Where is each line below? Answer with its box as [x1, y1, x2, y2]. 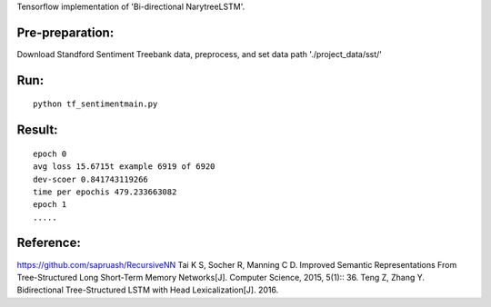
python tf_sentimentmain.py [33, 99, 158, 109]
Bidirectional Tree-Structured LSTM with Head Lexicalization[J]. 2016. [16, 284, 279, 295]
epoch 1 [33, 200, 67, 210]
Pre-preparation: [16, 25, 115, 40]
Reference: [16, 235, 81, 251]
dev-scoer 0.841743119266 [33, 173, 149, 184]
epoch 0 [33, 148, 67, 159]
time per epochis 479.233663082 [33, 186, 177, 197]
